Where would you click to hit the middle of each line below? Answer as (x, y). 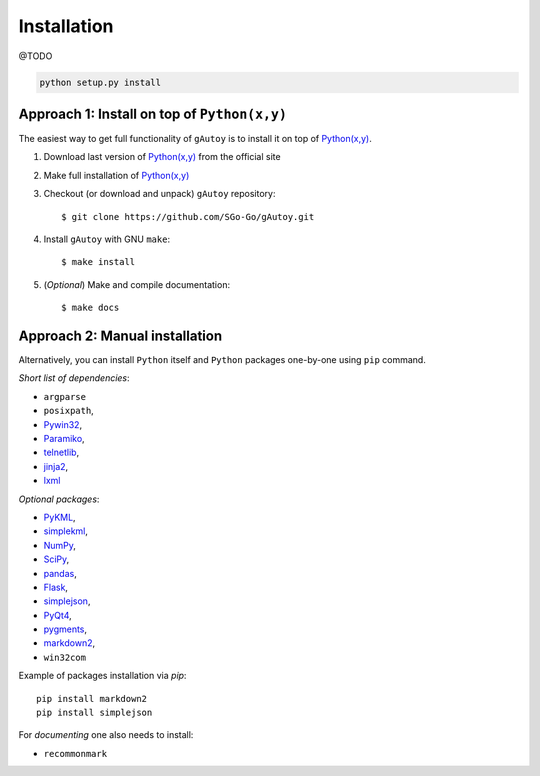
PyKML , (59, 517)
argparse (65, 396)
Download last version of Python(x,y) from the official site (162, 157)
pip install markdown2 (92, 698)
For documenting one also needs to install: (106, 735)
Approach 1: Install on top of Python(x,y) (152, 113)
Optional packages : (59, 499)
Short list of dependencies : (74, 378)
